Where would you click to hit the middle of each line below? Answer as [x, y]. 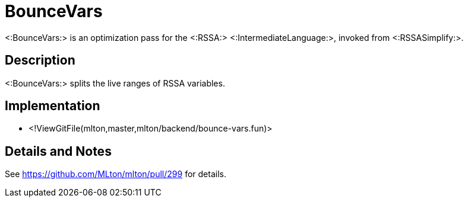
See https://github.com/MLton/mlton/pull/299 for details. [116, 174]
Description [40, 60]
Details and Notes [58, 151]
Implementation [53, 106]
